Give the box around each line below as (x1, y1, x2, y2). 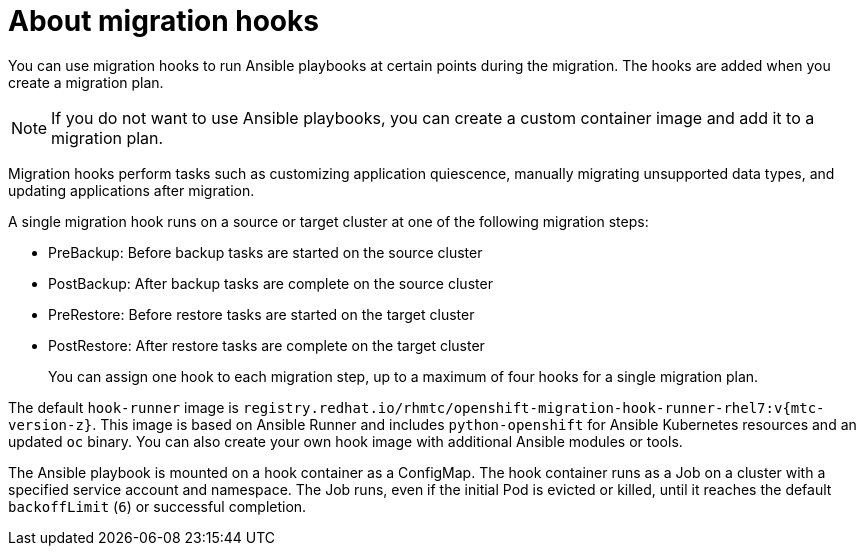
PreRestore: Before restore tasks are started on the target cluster (48, 305, 475, 323)
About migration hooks (8, 4, 319, 38)
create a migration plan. (8, 73, 164, 91)
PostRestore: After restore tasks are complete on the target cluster (48, 336, 485, 354)
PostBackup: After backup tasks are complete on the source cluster (48, 274, 493, 292)
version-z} (8, 416, 93, 433)
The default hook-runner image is (8, 398, 240, 416)
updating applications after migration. (8, 181, 255, 199)
